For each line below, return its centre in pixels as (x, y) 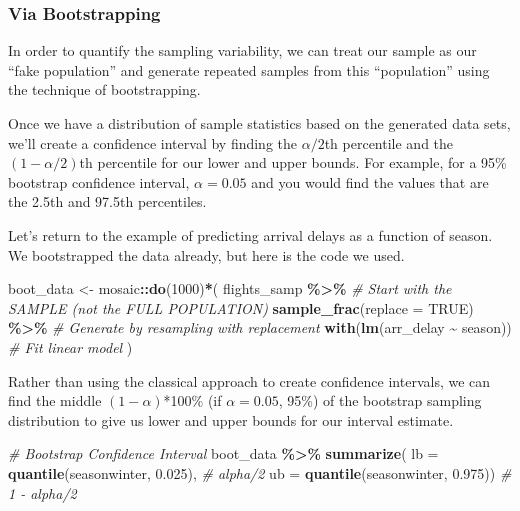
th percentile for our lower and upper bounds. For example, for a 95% (293, 162)
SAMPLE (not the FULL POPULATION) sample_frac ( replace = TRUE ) (241, 307)
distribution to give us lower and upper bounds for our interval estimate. (231, 419)
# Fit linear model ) (70, 346)
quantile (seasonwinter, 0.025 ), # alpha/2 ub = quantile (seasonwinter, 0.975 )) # (260, 472)
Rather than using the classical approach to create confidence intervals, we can (249, 380)
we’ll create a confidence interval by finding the (153, 142)
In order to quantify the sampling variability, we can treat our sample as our (242, 50)
